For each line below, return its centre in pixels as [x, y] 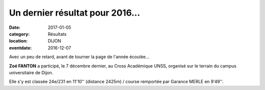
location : [18, 41]
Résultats [57, 34]
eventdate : [20, 48]
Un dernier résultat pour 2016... [75, 13]
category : [19, 34]
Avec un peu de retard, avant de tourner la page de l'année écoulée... [79, 57]
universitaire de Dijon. [31, 72]
